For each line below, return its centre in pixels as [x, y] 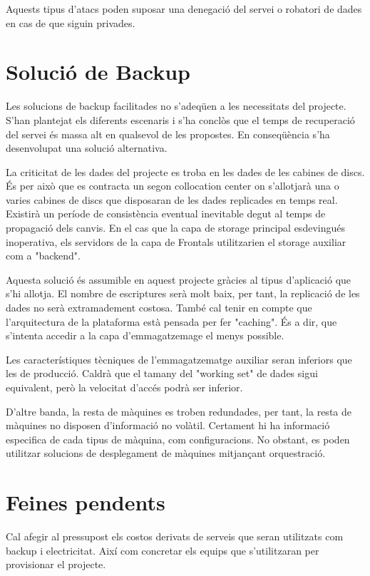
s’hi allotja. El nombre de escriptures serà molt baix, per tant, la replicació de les [183, 293]
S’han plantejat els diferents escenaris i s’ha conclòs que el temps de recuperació [180, 119]
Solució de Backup [98, 72]
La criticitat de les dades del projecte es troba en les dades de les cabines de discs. [185, 171]
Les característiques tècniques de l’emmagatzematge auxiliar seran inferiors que [179, 359]
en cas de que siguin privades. [71, 22]
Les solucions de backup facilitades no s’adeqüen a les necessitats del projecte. [176, 106]
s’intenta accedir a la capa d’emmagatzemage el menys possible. [145, 335]
